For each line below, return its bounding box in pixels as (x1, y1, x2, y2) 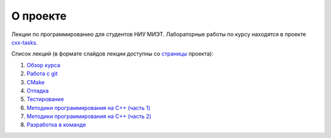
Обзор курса (26, 61, 61, 68)
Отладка (26, 87, 49, 94)
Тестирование (26, 95, 64, 103)
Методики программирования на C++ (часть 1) (26, 104, 151, 111)
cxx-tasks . (11, 38, 38, 46)
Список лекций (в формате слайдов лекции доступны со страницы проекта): (11, 50, 214, 57)
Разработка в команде (26, 121, 86, 128)
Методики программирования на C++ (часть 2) (26, 113, 151, 120)
